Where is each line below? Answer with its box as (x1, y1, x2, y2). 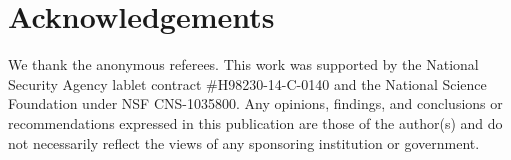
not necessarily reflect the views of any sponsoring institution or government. (8, 132, 480, 153)
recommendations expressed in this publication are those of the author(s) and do (8, 112, 503, 133)
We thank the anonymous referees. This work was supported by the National (8, 54, 479, 75)
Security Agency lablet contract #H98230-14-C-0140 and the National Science (8, 73, 487, 94)
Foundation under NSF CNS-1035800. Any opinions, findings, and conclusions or (8, 93, 503, 114)
